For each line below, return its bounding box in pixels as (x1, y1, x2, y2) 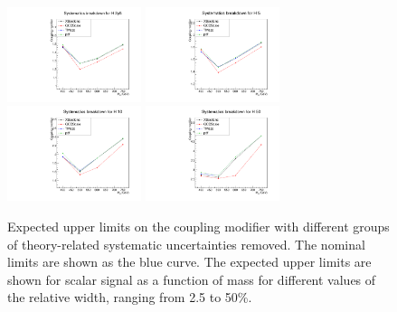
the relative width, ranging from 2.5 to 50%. (7, 288, 252, 307)
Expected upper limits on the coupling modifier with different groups (7, 216, 390, 235)
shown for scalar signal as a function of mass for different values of (7, 269, 376, 288)
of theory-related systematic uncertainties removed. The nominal (7, 234, 365, 253)
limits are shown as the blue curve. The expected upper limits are (7, 252, 372, 271)
